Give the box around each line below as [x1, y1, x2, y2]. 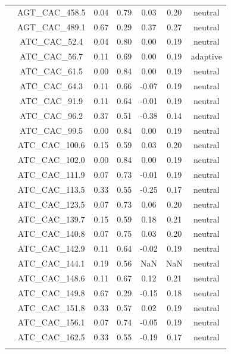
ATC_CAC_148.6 [17, 271, 85, 284]
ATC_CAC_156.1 [17, 316, 85, 328]
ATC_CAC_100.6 [17, 139, 85, 151]
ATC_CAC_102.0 [17, 153, 85, 166]
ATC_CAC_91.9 [20, 94, 83, 106]
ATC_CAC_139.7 [17, 212, 85, 225]
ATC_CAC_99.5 [20, 124, 83, 136]
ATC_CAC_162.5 [17, 331, 85, 343]
